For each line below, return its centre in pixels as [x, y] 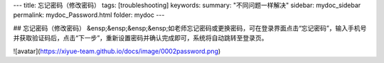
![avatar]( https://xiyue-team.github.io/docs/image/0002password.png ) [117, 51]
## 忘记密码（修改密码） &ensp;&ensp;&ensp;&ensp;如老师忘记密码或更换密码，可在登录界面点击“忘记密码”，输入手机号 [190, 28]
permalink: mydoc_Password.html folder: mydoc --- [89, 15]
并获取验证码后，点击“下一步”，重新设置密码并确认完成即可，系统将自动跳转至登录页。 [140, 38]
